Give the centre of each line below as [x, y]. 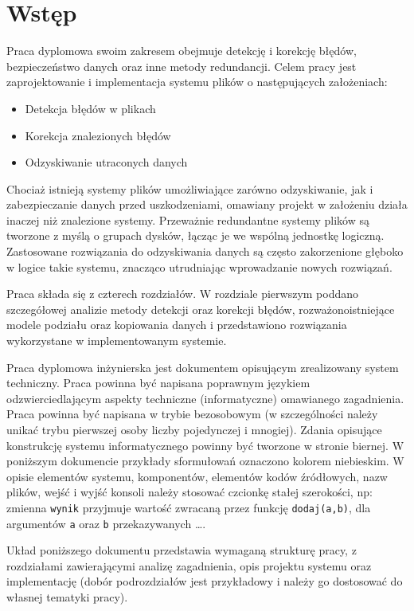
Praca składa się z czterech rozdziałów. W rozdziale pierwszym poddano [183, 294]
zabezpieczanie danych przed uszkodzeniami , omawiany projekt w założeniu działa [207, 204]
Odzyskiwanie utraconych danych [106, 162]
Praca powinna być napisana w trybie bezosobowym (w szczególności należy [192, 414]
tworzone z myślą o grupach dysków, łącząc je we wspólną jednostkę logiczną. [195, 235]
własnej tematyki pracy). [67, 597]
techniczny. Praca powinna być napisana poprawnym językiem [158, 383]
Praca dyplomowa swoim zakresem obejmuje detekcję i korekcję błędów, [182, 51]
